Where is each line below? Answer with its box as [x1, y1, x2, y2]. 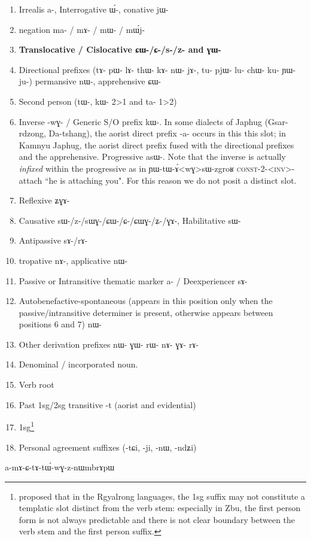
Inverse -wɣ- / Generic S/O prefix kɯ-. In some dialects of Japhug [19, 115, 263, 127]
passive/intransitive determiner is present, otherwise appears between [19, 306, 273, 318]
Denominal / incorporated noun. [19, 358, 138, 370]
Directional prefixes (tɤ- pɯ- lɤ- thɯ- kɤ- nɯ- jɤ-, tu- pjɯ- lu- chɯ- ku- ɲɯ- [19, 63, 296, 75]
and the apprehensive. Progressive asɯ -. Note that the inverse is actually [19, 150, 286, 163]
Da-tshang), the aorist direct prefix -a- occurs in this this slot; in [48, 127, 286, 139]
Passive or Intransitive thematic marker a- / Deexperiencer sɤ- [19, 274, 248, 287]
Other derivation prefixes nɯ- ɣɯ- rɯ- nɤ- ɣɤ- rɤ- [19, 338, 199, 350]
